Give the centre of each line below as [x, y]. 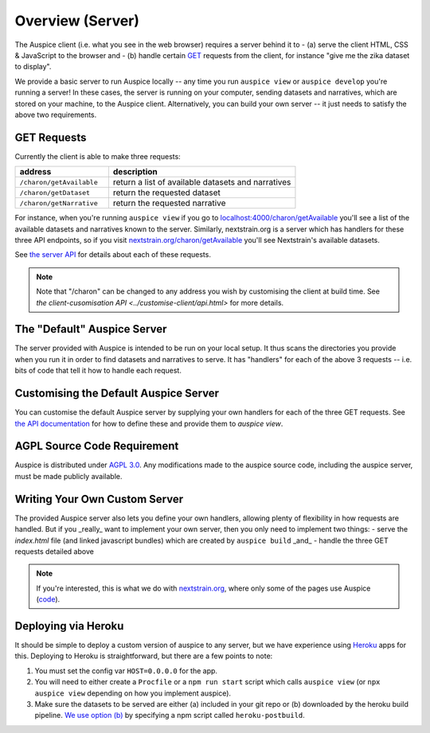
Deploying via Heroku [69, 626]
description [135, 172]
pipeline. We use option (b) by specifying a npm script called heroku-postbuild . [170, 715]
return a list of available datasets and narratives [202, 182]
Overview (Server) [77, 21]
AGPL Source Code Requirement [97, 446]
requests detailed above [55, 551]
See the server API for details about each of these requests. [113, 255]
